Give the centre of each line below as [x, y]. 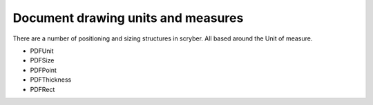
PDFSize [42, 60]
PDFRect [42, 89]
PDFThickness [51, 80]
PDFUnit [42, 51]
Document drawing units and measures [128, 18]
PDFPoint [43, 70]
